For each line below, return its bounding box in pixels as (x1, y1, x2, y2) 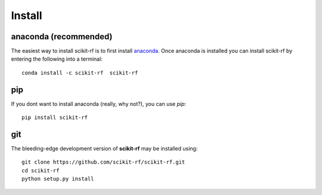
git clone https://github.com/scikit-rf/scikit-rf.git (21, 159, 185, 166)
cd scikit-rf (21, 167, 60, 174)
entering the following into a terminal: (11, 55, 103, 62)
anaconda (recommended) (11, 32, 113, 42)
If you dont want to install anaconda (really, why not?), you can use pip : (11, 100, 187, 107)
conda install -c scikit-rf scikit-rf (21, 69, 138, 76)
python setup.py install (21, 175, 94, 183)
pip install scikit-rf (21, 114, 88, 121)
